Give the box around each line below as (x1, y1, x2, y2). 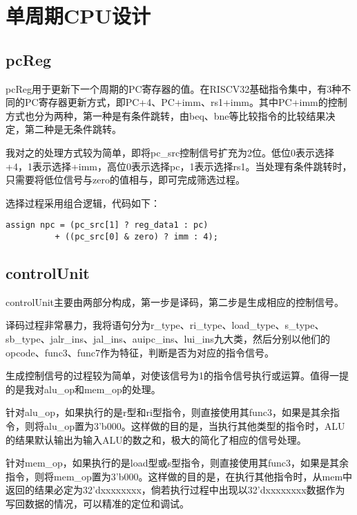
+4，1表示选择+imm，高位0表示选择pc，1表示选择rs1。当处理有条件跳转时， (6, 159, 352, 173)
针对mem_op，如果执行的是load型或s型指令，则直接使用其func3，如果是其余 (6, 455, 349, 470)
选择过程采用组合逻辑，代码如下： (6, 195, 160, 210)
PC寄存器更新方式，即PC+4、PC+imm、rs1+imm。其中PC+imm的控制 (24, 95, 347, 109)
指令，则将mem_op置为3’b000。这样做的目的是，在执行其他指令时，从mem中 (6, 469, 353, 483)
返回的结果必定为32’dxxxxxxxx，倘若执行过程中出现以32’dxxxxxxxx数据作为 (6, 482, 345, 497)
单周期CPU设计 (6, 1, 151, 30)
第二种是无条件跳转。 (24, 122, 122, 136)
